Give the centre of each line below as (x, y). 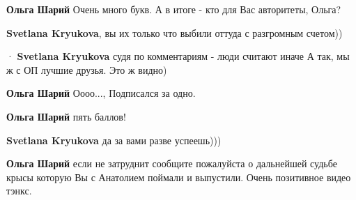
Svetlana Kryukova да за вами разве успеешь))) (114, 140)
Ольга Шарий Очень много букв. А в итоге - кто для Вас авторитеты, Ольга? (174, 9)
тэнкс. (19, 191)
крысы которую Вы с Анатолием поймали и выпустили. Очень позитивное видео (179, 177)
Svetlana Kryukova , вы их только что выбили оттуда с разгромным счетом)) (175, 32)
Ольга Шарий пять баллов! (66, 116)
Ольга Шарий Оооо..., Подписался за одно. (101, 93)
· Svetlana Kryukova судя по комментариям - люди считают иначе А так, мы (178, 56)
